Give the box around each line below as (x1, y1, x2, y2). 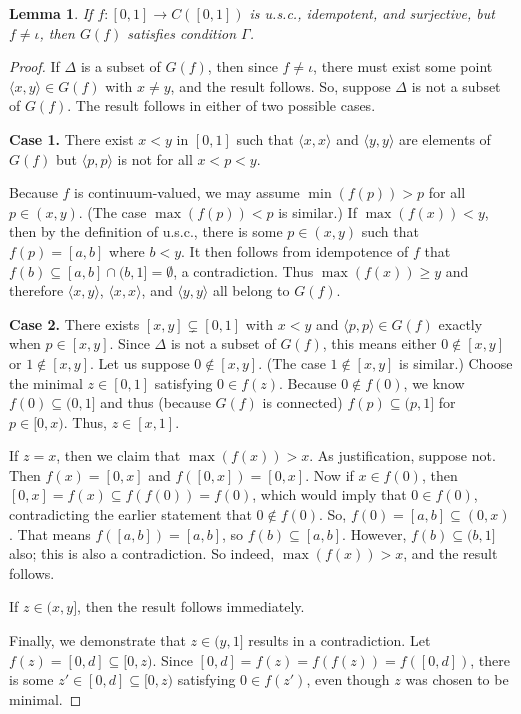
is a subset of (80, 56, 161, 77)
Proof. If (9, 56, 60, 77)
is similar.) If (278, 201, 357, 222)
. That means (9, 523, 91, 544)
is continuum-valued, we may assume (74, 182, 300, 203)
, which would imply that (252, 484, 407, 505)
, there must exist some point (313, 56, 493, 77)
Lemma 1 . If (9, 3, 93, 23)
